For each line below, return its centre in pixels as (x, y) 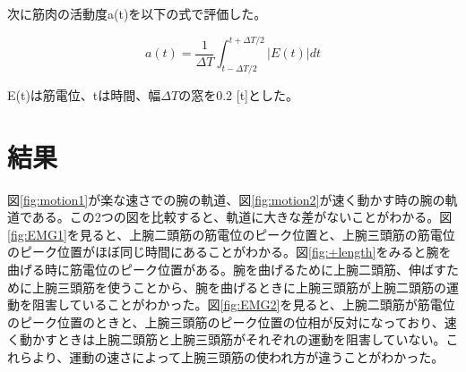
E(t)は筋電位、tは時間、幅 (84, 94)
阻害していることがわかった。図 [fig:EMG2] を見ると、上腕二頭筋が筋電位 (243, 304)
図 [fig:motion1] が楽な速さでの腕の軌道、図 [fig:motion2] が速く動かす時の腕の (226, 199)
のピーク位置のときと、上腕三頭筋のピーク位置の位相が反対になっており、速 (232, 321)
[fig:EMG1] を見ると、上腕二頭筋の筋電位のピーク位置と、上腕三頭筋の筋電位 (231, 234)
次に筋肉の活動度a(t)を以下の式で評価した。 (137, 13)
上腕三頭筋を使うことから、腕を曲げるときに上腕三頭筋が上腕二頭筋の (239, 287)
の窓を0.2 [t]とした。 (238, 94)
